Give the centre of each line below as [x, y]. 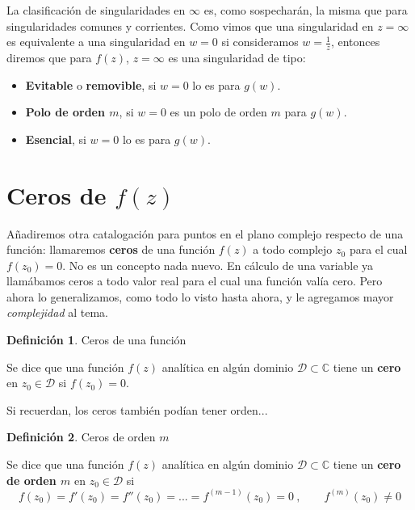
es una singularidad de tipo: [237, 58]
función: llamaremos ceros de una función [111, 249]
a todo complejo [293, 249]
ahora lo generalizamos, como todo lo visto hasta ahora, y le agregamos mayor [200, 296]
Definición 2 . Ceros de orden [81, 437]
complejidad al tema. [58, 312]
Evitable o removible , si [91, 84]
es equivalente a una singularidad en [96, 42]
